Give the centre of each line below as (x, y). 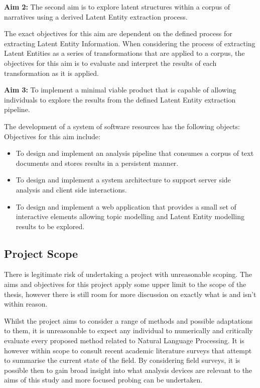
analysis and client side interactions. (71, 189)
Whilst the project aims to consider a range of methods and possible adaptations (128, 320)
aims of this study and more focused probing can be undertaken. (103, 380)
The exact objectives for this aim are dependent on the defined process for (118, 33)
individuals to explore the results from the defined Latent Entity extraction (120, 99)
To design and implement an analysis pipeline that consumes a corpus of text (135, 153)
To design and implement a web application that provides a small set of (126, 206)
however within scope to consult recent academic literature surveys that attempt (128, 350)
